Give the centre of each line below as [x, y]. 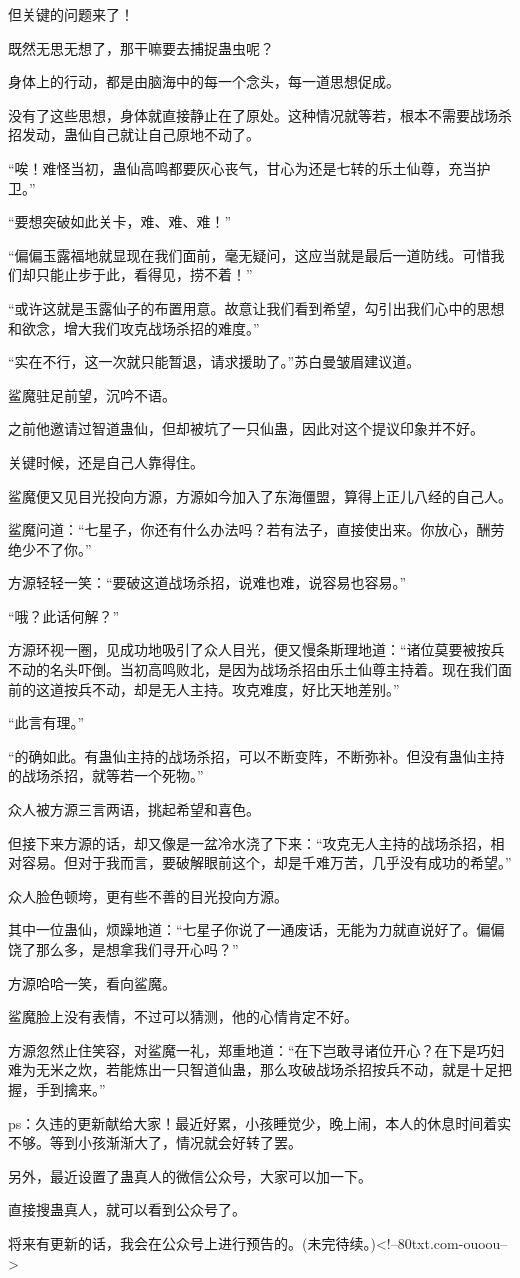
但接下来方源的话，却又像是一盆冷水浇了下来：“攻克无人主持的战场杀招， [249, 842]
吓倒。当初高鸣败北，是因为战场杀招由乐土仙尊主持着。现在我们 [287, 669]
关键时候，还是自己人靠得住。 [106, 461]
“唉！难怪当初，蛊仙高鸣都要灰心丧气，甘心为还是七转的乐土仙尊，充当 [242, 167]
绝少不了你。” [50, 548]
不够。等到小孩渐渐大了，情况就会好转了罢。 [155, 1142]
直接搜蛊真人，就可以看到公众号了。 [127, 1209]
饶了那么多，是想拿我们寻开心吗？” [123, 949]
